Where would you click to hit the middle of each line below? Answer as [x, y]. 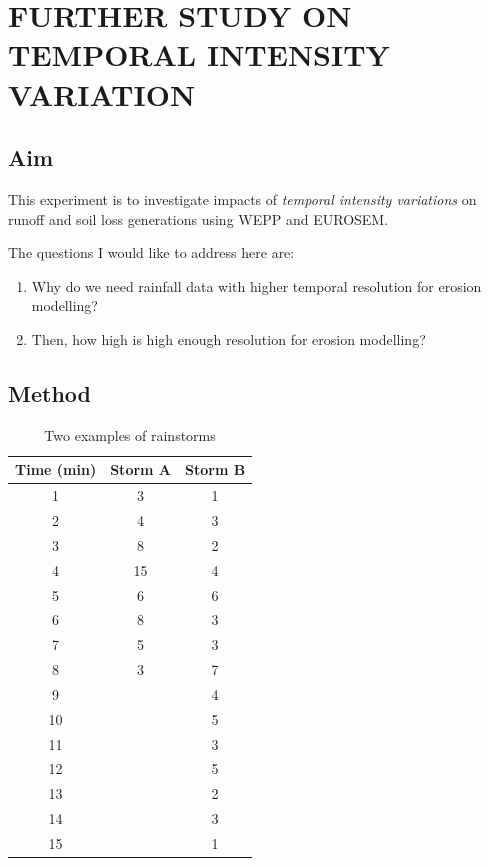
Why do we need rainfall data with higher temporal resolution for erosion [256, 285]
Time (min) [56, 469]
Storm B [215, 469]
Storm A [141, 469]
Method [49, 392]
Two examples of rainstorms [130, 434]
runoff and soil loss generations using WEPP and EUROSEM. [198, 218]
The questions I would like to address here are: [151, 252]
